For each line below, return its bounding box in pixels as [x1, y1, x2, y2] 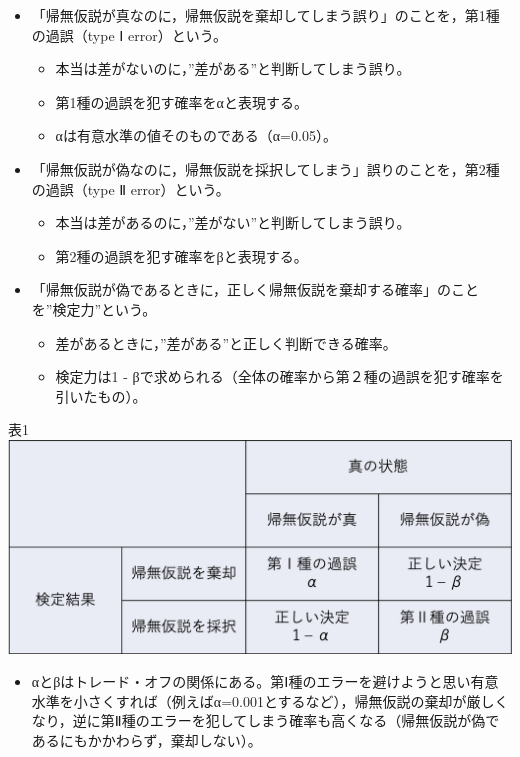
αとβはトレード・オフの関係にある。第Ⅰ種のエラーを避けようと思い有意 [31, 671, 499, 692]
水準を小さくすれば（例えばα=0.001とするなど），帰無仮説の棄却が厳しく [31, 690, 509, 711]
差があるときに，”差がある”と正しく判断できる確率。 [55, 332, 397, 353]
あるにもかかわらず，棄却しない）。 [31, 729, 262, 750]
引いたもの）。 [55, 385, 147, 406]
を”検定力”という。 [31, 298, 157, 319]
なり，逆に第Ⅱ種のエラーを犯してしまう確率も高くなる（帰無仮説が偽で [31, 710, 500, 731]
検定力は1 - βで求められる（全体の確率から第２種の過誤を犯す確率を [55, 366, 504, 387]
